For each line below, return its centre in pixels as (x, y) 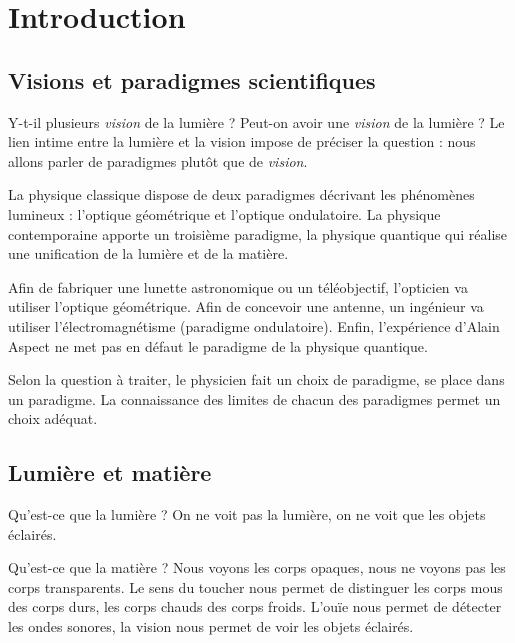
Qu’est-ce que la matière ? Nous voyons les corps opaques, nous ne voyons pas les (257, 567)
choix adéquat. (53, 418)
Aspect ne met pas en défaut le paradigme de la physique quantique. (218, 345)
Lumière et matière (110, 472)
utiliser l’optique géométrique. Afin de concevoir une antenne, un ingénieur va (246, 306)
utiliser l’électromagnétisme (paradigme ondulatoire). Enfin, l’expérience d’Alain (254, 325)
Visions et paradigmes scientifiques (192, 79)
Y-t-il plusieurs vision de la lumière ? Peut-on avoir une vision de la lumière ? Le (256, 121)
